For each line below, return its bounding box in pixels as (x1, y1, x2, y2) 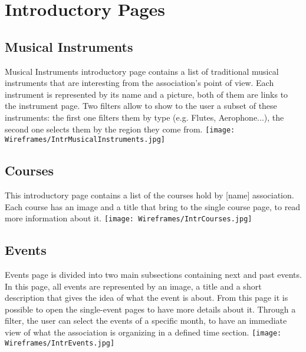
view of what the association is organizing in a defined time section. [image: (5, 326, 282, 338)
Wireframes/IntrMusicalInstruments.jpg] (5, 135, 166, 144)
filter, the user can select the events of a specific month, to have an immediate (5, 314, 287, 327)
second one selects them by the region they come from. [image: (5, 122, 235, 135)
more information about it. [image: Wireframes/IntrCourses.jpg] (5, 212, 252, 224)
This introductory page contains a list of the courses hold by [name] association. (5, 189, 294, 201)
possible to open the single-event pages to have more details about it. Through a (5, 303, 296, 315)
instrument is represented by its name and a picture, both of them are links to (5, 88, 288, 100)
